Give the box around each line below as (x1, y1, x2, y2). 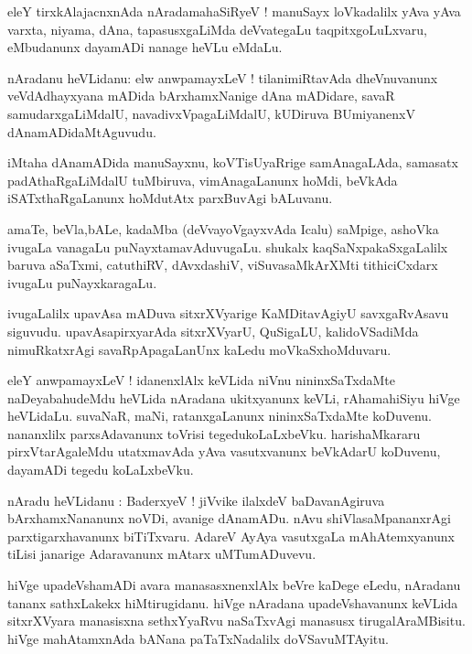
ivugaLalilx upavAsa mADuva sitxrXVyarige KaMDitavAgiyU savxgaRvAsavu (7, 304, 449, 323)
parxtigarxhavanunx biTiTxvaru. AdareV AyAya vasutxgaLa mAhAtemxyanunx (7, 526, 455, 545)
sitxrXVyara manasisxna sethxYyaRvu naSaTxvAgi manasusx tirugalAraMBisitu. (7, 611, 466, 630)
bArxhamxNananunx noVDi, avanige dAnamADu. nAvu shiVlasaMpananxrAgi (7, 509, 451, 528)
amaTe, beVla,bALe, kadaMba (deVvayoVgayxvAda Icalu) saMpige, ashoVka (7, 219, 439, 238)
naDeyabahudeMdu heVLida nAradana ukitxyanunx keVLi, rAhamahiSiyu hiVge (7, 388, 460, 407)
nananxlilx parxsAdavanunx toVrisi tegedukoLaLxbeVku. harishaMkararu (7, 423, 421, 443)
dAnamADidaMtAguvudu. (7, 122, 156, 141)
